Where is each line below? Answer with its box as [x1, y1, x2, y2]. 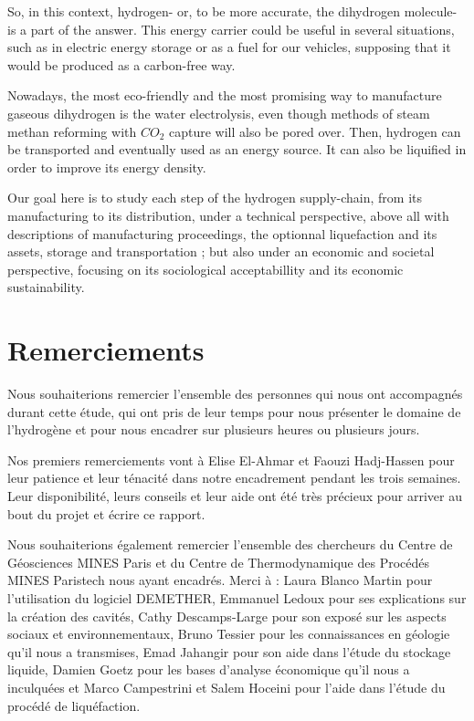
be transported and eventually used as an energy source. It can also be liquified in [7, 140, 467, 159]
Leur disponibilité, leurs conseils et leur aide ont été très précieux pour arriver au [7, 486, 462, 505]
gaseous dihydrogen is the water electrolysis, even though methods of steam [7, 103, 430, 122]
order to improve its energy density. [7, 157, 206, 176]
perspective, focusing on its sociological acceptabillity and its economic [7, 259, 404, 278]
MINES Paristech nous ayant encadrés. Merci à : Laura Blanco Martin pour [7, 570, 433, 590]
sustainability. [7, 277, 85, 297]
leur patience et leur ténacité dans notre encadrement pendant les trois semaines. [7, 468, 461, 487]
